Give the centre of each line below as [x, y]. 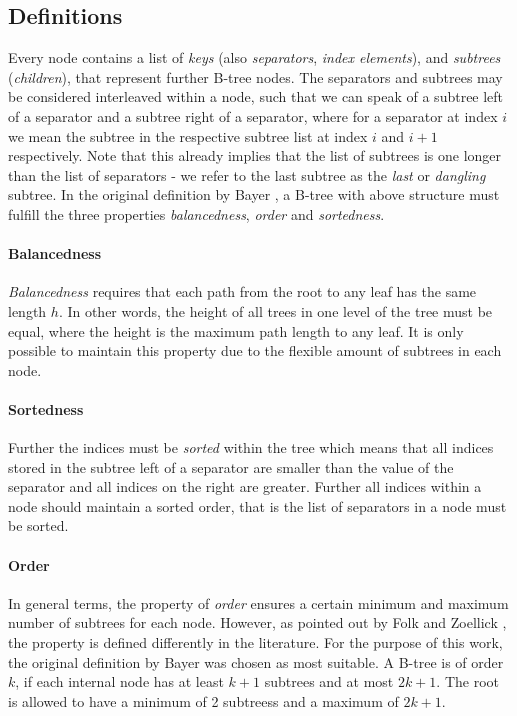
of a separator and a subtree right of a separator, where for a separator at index [253, 115]
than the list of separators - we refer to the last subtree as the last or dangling [247, 174]
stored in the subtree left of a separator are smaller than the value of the [231, 466]
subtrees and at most [329, 681]
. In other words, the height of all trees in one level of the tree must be [275, 310]
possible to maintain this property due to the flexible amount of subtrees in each [255, 350]
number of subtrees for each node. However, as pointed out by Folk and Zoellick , [257, 622]
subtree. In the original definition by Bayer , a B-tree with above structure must [254, 194]
